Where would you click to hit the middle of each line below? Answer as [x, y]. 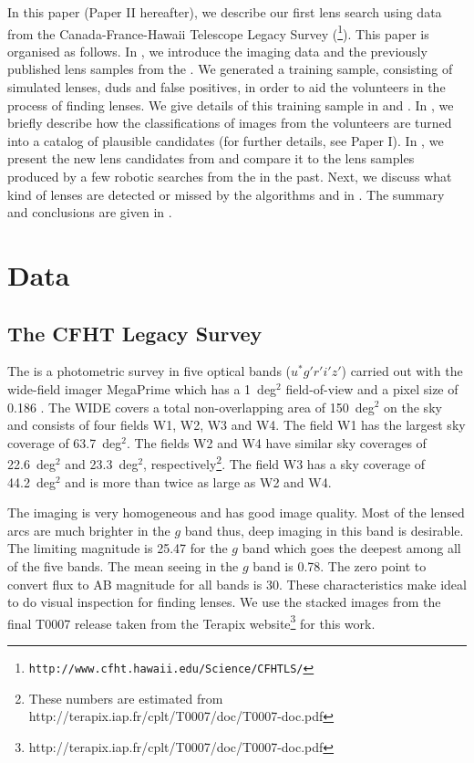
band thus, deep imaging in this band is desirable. [324, 530]
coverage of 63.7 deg [65, 442]
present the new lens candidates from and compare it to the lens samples [211, 158]
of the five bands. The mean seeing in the [123, 565]
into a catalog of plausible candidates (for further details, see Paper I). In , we [226, 140]
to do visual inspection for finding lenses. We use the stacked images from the [224, 602]
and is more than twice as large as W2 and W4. [198, 481]
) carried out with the [402, 371]
